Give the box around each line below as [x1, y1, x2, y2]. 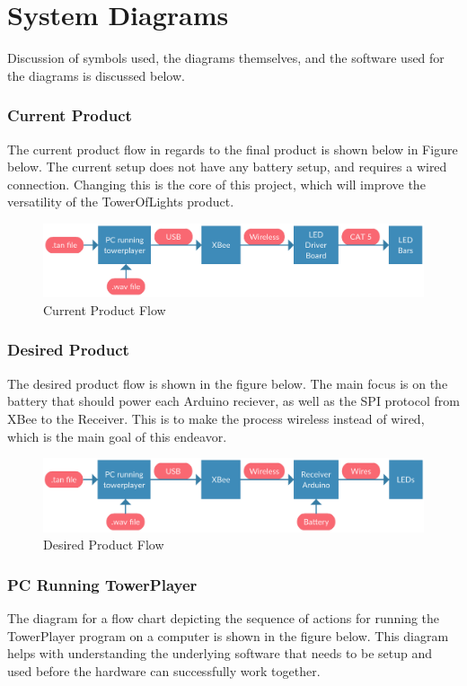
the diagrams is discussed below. [7, 66, 185, 84]
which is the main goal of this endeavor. [7, 427, 227, 445]
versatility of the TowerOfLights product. [7, 192, 234, 211]
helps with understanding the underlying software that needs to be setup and [7, 644, 433, 663]
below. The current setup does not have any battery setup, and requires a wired [7, 157, 447, 176]
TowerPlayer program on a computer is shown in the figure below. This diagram [7, 626, 449, 645]
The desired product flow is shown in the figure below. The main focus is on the [7, 374, 448, 392]
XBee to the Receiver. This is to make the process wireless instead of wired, [7, 409, 425, 427]
